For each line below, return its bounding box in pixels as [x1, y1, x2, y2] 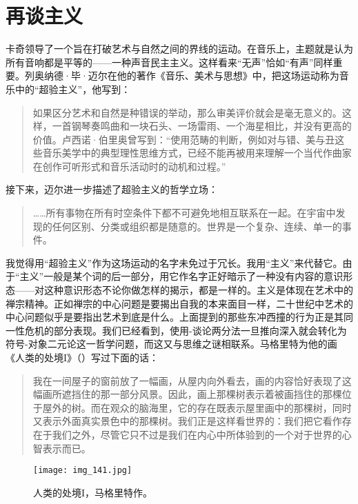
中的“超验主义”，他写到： [14, 81, 131, 96]
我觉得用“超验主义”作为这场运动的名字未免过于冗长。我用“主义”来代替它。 [6, 255, 343, 270]
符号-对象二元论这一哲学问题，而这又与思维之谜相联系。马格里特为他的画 [6, 336, 337, 351]
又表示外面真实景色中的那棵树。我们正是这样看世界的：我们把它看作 [32, 414, 342, 428]
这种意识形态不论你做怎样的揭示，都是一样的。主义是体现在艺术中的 [43, 283, 353, 297]
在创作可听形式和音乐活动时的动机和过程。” [32, 159, 226, 173]
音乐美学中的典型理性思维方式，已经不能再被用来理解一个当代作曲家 [42, 145, 352, 160]
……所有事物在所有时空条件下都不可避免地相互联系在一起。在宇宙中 [32, 205, 336, 220]
